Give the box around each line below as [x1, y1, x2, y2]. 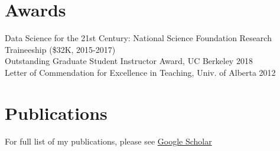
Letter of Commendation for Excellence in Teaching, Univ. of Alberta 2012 [5, 66, 276, 78]
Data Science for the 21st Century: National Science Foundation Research [5, 32, 272, 44]
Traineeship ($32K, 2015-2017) [5, 43, 116, 55]
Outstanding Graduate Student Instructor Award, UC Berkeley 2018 [5, 55, 253, 67]
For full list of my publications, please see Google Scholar [5, 135, 212, 147]
